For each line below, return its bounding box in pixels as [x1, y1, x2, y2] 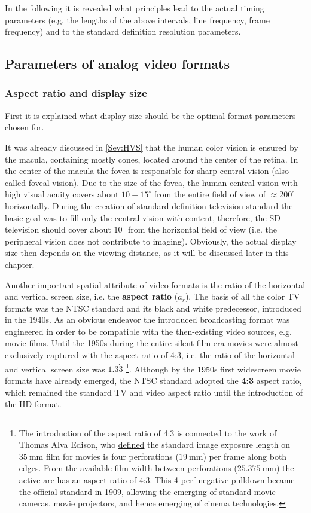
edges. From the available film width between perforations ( [19, 462, 237, 474]
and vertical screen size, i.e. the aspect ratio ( [5, 290, 178, 303]
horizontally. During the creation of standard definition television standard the [5, 199, 293, 212]
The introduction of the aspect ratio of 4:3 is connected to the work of [19, 426, 277, 439]
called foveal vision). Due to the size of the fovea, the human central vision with [5, 176, 298, 188]
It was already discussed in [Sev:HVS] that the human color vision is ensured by [5, 141, 298, 153]
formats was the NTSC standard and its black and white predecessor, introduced [5, 301, 301, 314]
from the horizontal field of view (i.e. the [128, 223, 278, 236]
